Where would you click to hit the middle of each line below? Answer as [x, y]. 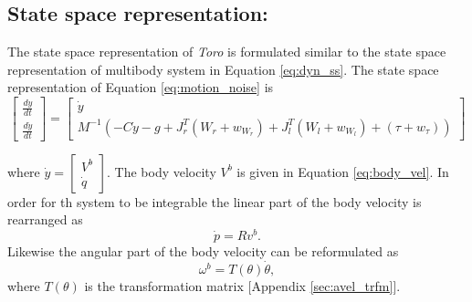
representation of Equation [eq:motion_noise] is [141, 87]
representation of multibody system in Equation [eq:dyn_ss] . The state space [223, 69]
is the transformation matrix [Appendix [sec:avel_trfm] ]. [242, 285]
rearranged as [45, 219]
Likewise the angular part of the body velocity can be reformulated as [203, 251]
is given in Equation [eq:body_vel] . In [343, 171]
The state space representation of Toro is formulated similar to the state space [227, 52]
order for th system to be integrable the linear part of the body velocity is [215, 201]
